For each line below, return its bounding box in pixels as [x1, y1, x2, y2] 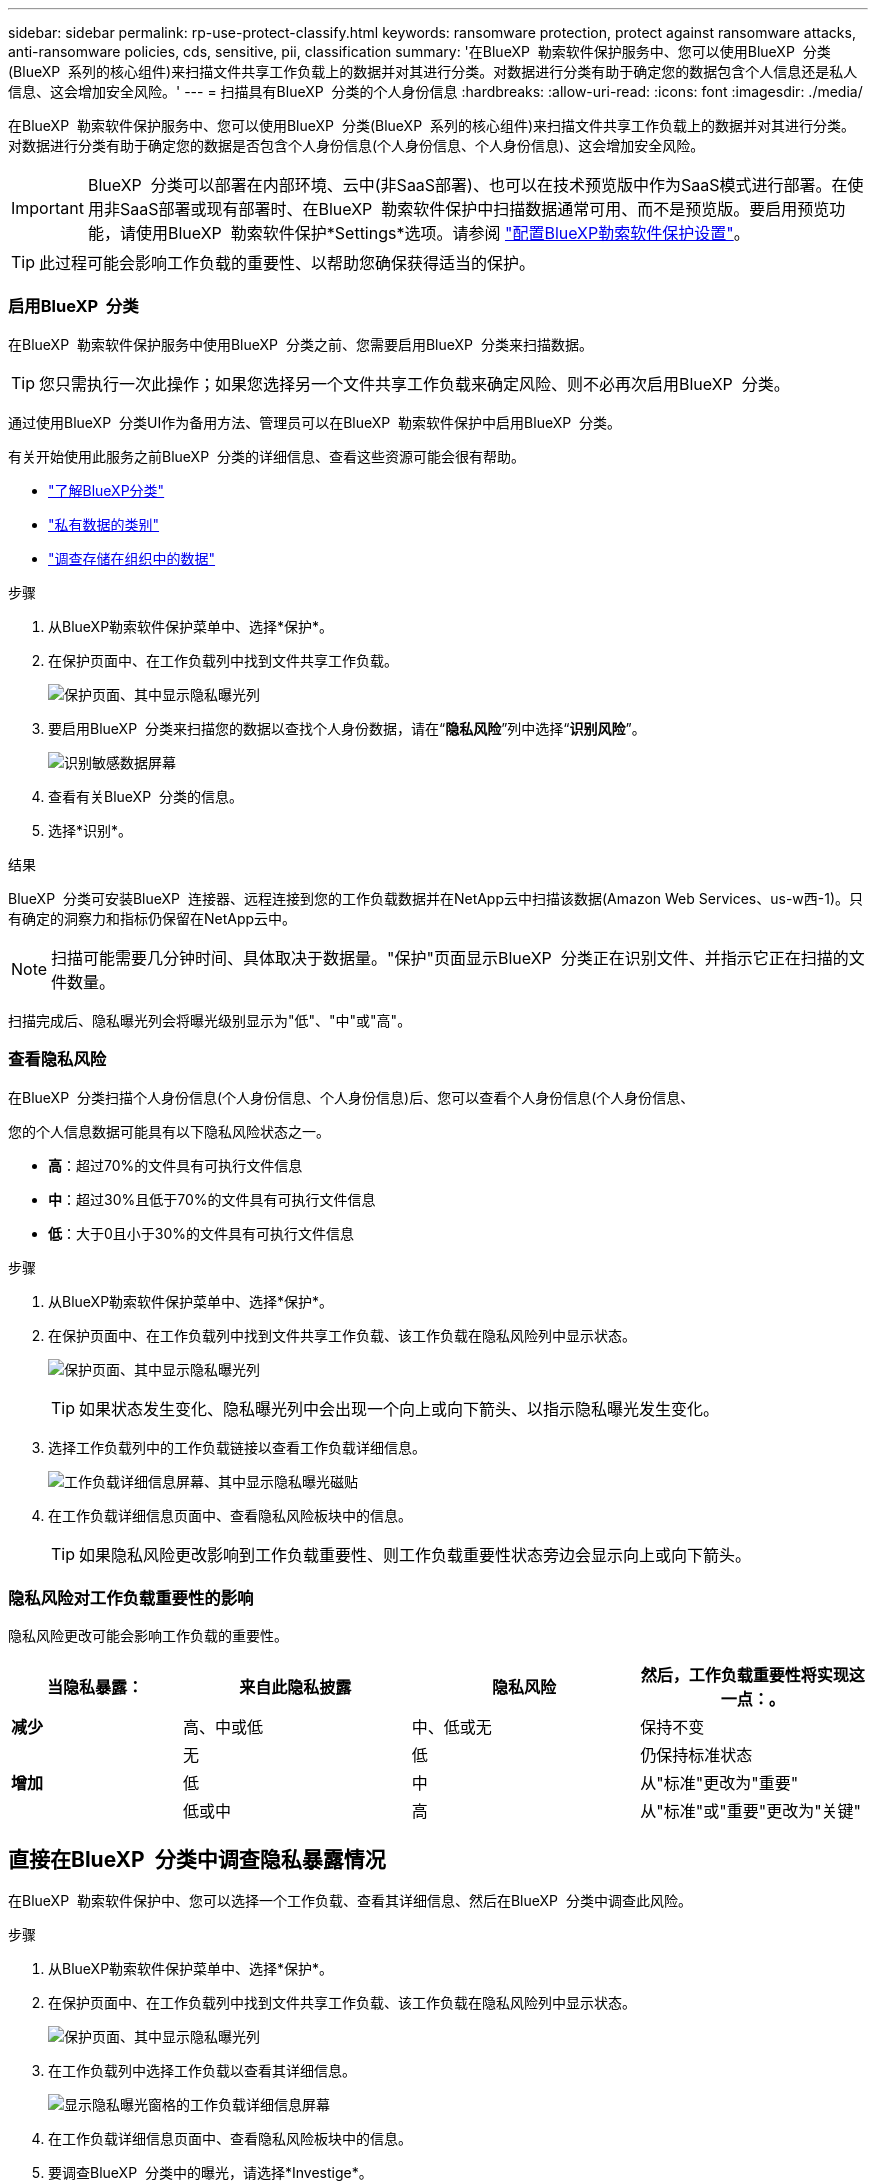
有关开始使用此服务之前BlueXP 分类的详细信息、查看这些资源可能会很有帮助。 [8, 447, 525, 465]
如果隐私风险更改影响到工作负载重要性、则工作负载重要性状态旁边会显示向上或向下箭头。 [79, 1544, 752, 1565]
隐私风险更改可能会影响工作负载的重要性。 [8, 1627, 288, 1645]
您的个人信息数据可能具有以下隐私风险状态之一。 [8, 1122, 330, 1140]
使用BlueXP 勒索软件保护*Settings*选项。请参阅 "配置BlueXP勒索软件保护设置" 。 [135, 223, 750, 243]
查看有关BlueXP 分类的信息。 [48, 787, 243, 805]
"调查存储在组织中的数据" [48, 549, 216, 567]
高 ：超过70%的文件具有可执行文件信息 [48, 1156, 303, 1174]
